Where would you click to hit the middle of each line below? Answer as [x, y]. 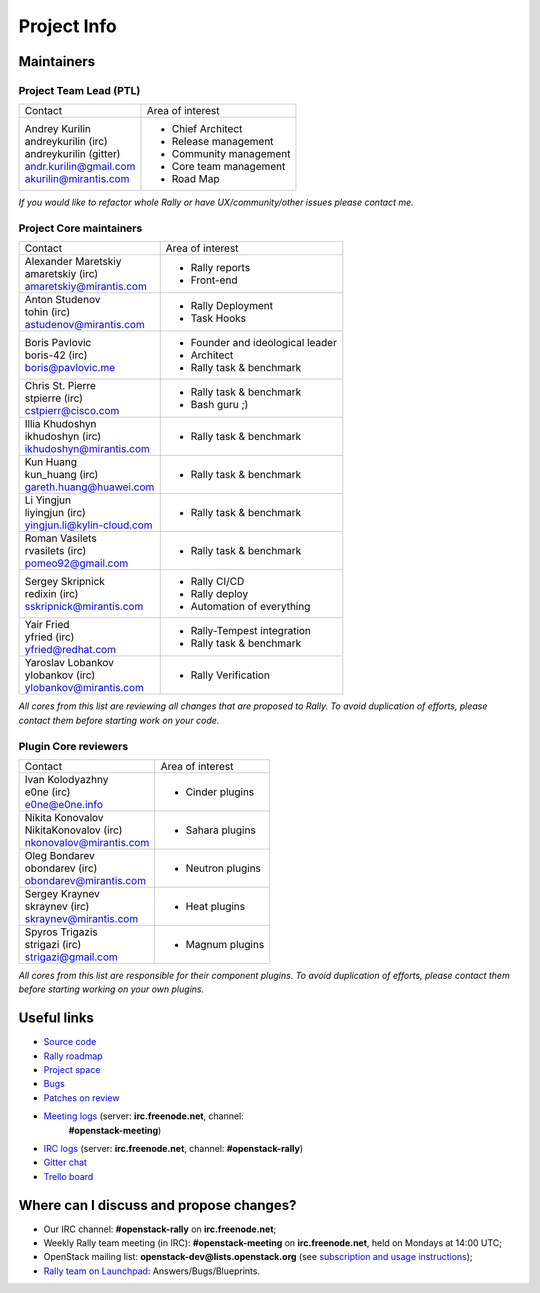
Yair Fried [47, 625]
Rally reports [220, 268]
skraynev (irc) [57, 906]
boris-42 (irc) [56, 355]
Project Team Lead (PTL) [79, 90]
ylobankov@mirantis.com [84, 688]
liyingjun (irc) [55, 513]
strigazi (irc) [53, 944]
